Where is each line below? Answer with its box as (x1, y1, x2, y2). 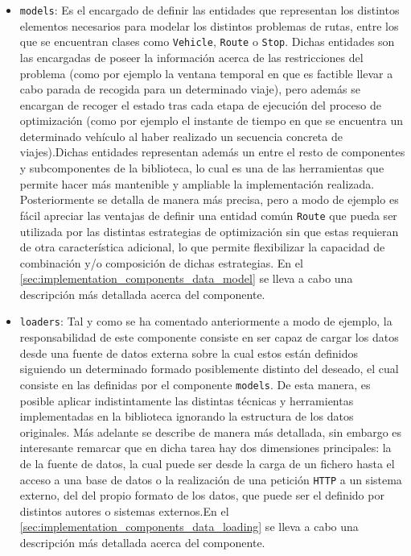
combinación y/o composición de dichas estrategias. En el (19, 254, 303, 271)
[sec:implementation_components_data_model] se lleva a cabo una (19, 270, 353, 287)
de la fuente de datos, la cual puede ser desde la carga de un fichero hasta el (19, 454, 395, 471)
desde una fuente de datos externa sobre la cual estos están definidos (19, 344, 358, 361)
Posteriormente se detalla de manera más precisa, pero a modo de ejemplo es (19, 191, 399, 208)
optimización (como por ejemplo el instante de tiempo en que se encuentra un (19, 112, 403, 129)
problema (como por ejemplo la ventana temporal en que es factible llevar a (19, 64, 393, 81)
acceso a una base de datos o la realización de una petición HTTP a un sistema (19, 471, 402, 488)
